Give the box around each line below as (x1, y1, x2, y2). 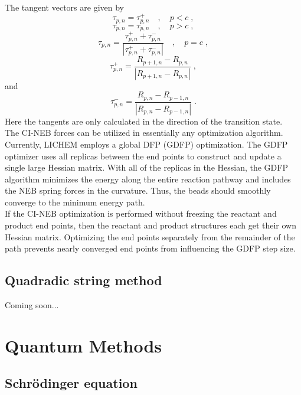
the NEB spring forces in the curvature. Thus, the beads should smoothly (5, 184, 271, 197)
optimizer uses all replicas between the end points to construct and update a (5, 149, 282, 162)
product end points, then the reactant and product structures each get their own (5, 219, 296, 231)
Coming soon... (5, 299, 59, 311)
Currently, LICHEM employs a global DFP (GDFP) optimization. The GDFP (5, 138, 288, 150)
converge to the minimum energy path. (5, 195, 145, 208)
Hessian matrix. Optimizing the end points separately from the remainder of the (5, 230, 295, 243)
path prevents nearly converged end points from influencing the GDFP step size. (5, 242, 296, 254)
